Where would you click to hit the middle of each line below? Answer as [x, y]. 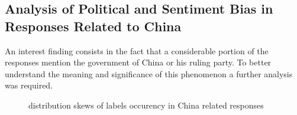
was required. [29, 85]
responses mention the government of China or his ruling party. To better [138, 62]
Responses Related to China [93, 26]
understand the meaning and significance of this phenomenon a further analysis [149, 73]
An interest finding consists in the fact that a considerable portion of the [137, 50]
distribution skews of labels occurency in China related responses [146, 105]
